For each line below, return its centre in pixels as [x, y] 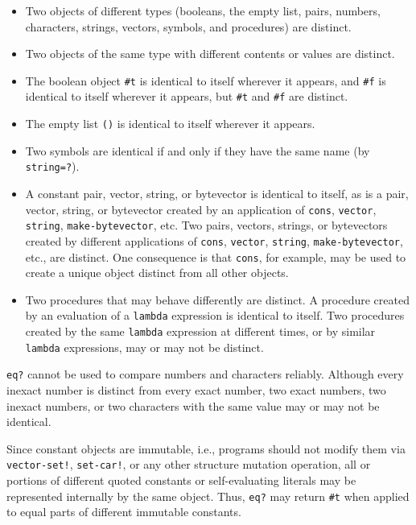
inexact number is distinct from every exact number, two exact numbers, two [196, 390]
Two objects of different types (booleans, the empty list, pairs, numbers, [203, 10]
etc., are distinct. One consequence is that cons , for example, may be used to [216, 256]
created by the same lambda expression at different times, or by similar [200, 331]
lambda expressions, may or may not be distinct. [144, 347]
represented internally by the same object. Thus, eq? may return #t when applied [208, 496]
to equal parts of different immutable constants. [124, 512]
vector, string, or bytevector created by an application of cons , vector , [201, 209]
